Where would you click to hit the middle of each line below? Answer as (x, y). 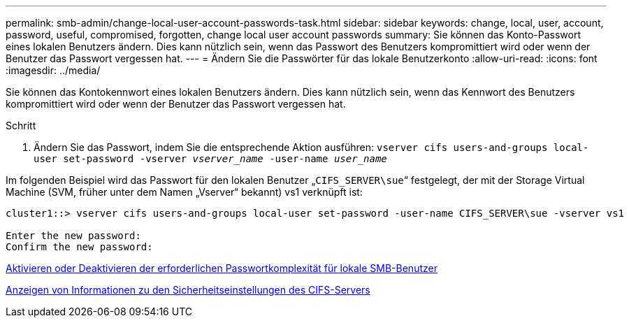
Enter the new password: (73, 236)
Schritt (21, 125)
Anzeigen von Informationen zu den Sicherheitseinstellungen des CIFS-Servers (188, 290)
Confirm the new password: (79, 247)
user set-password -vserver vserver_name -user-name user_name (210, 159)
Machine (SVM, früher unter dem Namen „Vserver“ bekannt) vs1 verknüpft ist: (184, 192)
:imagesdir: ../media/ (53, 70)
